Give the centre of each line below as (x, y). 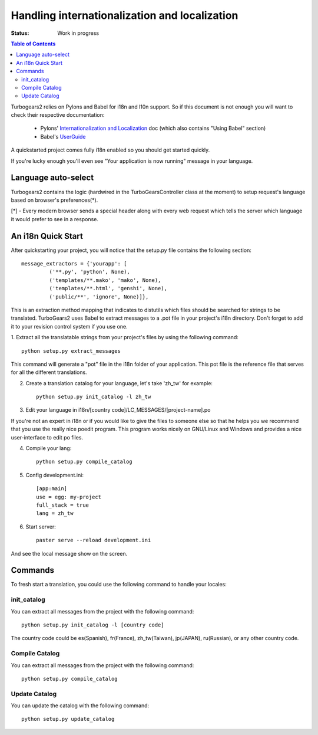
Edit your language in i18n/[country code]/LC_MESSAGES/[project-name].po (118, 410)
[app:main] (52, 489)
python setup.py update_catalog (68, 719)
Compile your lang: (49, 448)
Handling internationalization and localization (125, 15)
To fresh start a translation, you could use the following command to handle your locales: (119, 585)
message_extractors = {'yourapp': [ (74, 263)
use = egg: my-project (69, 497)
